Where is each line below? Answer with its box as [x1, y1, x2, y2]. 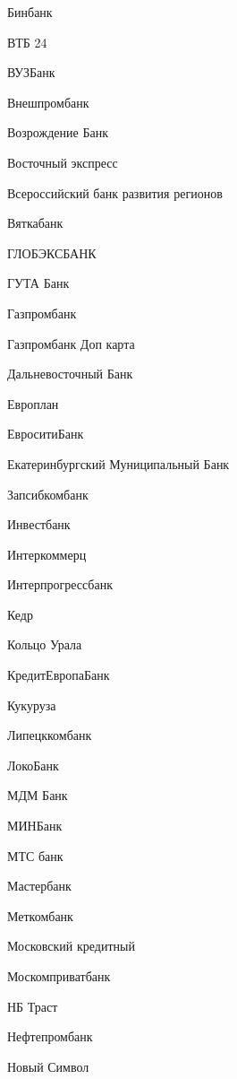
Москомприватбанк [7, 967, 111, 985]
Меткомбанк [7, 906, 73, 925]
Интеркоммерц [7, 544, 87, 563]
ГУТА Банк [7, 274, 70, 292]
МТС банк [7, 846, 63, 865]
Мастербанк [7, 876, 72, 895]
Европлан [7, 394, 59, 413]
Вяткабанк [7, 213, 63, 232]
